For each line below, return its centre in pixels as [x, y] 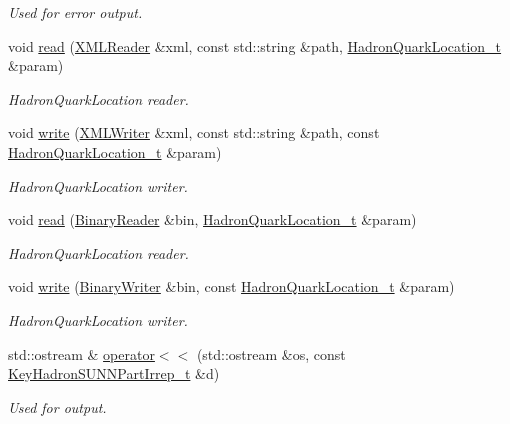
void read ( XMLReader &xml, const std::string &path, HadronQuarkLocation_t [255, 45]
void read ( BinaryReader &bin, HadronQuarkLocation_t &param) [212, 219]
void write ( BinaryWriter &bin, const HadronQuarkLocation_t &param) [231, 286]
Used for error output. [75, 12]
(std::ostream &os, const [271, 353]
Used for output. [57, 406]
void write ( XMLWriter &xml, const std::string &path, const [194, 132]
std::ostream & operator [81, 353]
